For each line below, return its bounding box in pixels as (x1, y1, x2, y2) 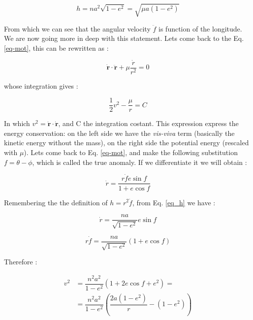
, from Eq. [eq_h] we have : (132, 197, 216, 207)
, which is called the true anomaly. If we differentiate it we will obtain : (32, 157, 247, 167)
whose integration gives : (4, 80, 78, 91)
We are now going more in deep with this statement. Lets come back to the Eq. (4, 33, 244, 43)
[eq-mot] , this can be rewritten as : (4, 42, 109, 53)
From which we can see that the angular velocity (4, 23, 151, 33)
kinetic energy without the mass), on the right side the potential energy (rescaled (4, 137, 249, 148)
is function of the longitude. (158, 23, 242, 33)
